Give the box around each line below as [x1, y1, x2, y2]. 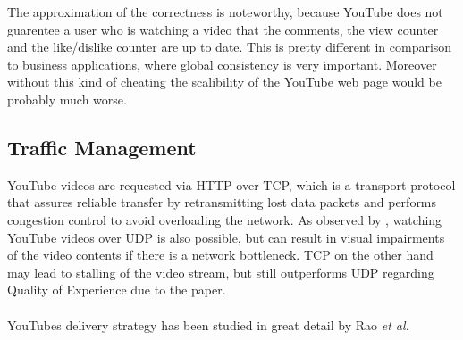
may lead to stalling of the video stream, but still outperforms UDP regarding [7, 262, 434, 281]
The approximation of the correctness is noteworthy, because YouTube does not [7, 3, 443, 21]
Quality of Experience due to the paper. [7, 280, 226, 299]
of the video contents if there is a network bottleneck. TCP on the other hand [7, 245, 434, 264]
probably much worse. [7, 89, 127, 108]
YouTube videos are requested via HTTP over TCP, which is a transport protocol [7, 175, 456, 194]
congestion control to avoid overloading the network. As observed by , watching [7, 210, 442, 228]
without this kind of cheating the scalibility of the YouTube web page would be [7, 72, 442, 91]
